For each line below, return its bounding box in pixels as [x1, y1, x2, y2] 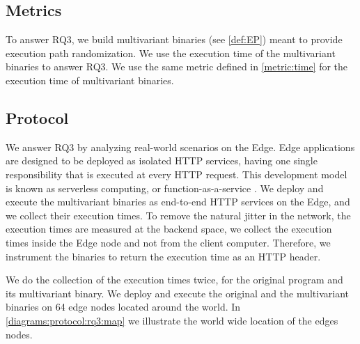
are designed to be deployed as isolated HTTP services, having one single [6, 153, 318, 168]
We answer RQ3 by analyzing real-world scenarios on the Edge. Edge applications [6, 139, 355, 154]
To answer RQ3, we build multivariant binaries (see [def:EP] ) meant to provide [6, 32, 343, 47]
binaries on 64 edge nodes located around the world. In [6, 299, 241, 314]
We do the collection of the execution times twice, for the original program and [6, 272, 343, 287]
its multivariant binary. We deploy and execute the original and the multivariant [6, 286, 350, 300]
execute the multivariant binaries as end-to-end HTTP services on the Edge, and [6, 194, 350, 209]
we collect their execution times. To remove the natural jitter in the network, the [6, 208, 351, 222]
